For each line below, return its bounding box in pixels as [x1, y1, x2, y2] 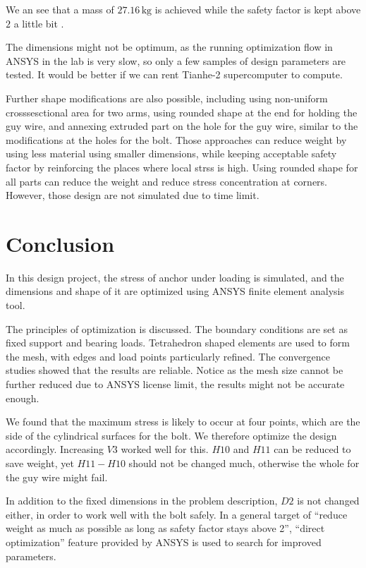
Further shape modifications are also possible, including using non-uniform [6, 90, 328, 105]
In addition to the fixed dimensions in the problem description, [6, 493, 278, 508]
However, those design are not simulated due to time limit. [6, 188, 260, 203]
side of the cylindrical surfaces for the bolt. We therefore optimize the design [6, 428, 337, 442]
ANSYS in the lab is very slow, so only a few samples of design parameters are [6, 53, 346, 68]
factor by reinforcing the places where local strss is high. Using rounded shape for [6, 159, 358, 174]
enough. [6, 390, 39, 405]
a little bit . [13, 16, 64, 30]
